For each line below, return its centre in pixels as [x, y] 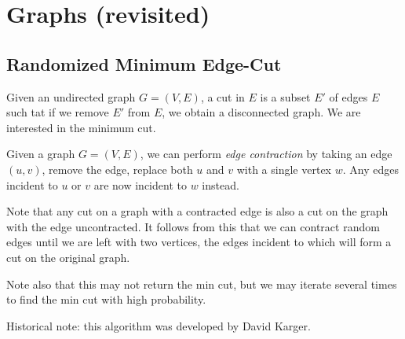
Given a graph [41, 154]
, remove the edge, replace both [117, 169]
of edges [348, 96]
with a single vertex [284, 169]
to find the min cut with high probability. [106, 299]
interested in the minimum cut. [81, 127]
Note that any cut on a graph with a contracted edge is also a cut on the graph [197, 211]
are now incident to [140, 184]
